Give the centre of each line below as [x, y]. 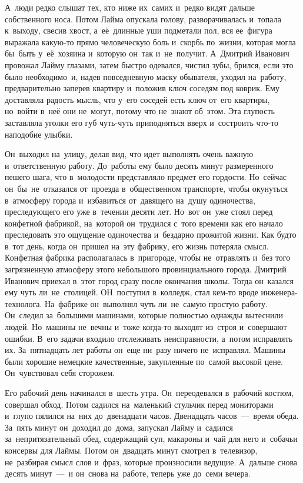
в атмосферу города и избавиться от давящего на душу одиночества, [130, 200]
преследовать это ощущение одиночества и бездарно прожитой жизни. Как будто [151, 234]
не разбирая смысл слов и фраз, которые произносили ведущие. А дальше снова [151, 462]
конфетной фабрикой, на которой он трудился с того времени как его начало [144, 223]
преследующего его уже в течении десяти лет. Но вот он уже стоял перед [139, 211]
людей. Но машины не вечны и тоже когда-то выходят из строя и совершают [146, 327]
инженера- [279, 292]
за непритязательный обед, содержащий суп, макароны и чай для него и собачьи [151, 439]
